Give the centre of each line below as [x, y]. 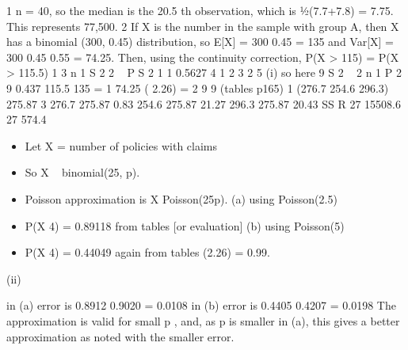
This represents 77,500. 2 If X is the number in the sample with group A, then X [203, 26]
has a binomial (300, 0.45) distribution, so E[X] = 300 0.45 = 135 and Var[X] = [200, 42]
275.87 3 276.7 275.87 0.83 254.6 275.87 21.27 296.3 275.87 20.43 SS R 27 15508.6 [204, 103]
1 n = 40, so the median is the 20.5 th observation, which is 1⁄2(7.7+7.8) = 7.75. [200, 10]
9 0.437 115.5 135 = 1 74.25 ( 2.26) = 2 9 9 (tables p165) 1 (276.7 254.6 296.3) [198, 87]
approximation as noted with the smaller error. [120, 336]
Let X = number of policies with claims [121, 145]
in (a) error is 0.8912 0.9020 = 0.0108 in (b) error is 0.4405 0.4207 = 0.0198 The [201, 305]
